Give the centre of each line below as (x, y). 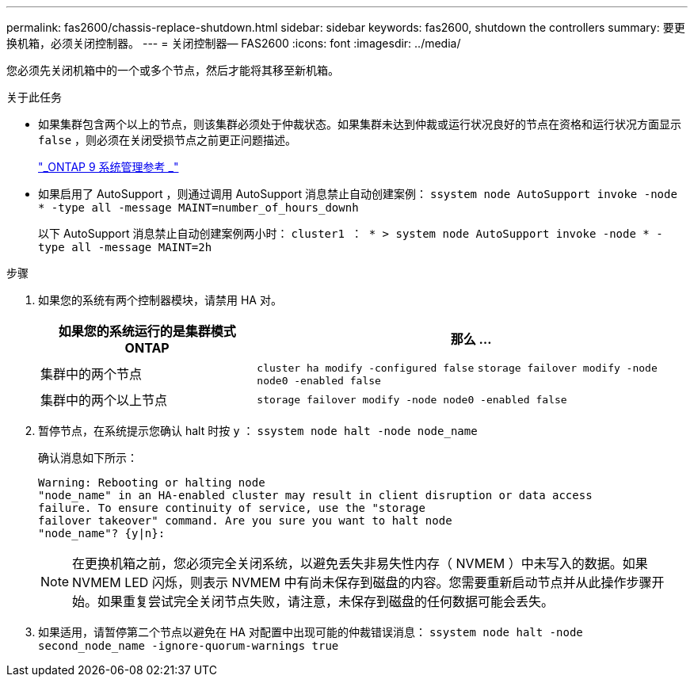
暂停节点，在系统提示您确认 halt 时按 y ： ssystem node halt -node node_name (258, 431)
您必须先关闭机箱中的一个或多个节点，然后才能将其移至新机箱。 (173, 70)
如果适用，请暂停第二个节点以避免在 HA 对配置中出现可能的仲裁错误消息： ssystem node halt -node (311, 632)
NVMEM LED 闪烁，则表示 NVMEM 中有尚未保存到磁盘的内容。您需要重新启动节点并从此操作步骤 (362, 582)
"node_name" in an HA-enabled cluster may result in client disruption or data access (315, 495)
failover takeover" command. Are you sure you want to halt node (245, 521)
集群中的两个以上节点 (104, 400)
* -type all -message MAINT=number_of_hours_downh (198, 208)
